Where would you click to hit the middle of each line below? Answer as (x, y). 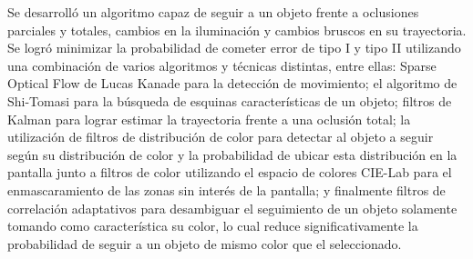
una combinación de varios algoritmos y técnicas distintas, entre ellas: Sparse (222, 65)
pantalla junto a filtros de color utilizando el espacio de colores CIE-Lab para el (230, 172)
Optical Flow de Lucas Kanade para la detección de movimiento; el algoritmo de (232, 83)
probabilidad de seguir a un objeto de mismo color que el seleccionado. (205, 243)
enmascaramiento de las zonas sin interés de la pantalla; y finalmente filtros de (226, 189)
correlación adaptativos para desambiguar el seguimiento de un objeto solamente (232, 208)
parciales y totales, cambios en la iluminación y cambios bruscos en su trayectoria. (237, 30)
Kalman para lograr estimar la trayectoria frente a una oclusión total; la (209, 119)
